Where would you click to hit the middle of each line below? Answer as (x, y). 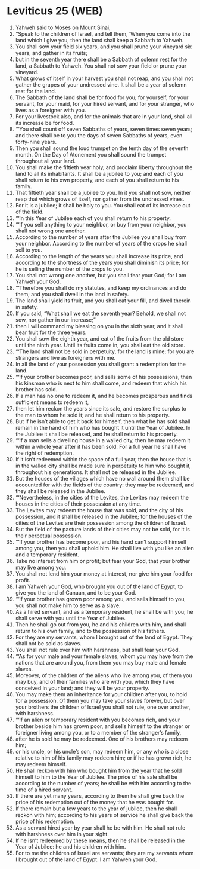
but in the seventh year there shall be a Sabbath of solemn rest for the (101, 59)
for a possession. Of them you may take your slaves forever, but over (100, 700)
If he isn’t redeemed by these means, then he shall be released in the (100, 840)
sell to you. (29, 250)
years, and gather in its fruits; (51, 53)
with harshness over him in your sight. (62, 834)
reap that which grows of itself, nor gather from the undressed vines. (100, 199)
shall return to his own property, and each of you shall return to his (97, 180)
